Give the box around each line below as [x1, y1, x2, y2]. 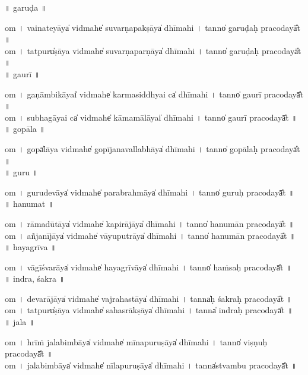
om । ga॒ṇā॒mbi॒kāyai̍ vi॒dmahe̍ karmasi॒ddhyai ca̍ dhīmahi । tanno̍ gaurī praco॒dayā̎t [5, 87, 304, 100]
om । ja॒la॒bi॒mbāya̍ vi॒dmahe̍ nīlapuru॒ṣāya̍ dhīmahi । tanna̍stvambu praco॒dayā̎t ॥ [5, 358, 297, 371]
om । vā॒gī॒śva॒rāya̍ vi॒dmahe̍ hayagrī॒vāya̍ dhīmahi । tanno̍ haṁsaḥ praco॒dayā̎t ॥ [5, 260, 292, 273]
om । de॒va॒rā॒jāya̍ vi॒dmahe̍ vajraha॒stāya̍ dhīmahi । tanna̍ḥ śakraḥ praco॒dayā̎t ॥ [5, 292, 293, 304]
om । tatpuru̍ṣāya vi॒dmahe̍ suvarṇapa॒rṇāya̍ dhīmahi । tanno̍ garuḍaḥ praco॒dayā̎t [5, 44, 301, 56]
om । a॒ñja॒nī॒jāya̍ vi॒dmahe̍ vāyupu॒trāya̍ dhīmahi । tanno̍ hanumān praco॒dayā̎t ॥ [5, 229, 296, 241]
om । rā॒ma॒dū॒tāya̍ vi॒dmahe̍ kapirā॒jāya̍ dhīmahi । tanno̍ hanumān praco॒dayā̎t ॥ [5, 217, 294, 229]
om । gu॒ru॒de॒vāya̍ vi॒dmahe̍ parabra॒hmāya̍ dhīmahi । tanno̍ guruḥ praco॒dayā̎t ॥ [5, 185, 294, 198]
